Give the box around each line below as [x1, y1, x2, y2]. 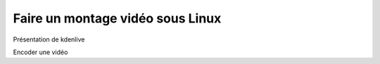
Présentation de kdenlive [13, 35, 85, 44]
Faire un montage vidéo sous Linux [13, 11, 222, 26]
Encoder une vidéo [13, 48, 68, 56]
